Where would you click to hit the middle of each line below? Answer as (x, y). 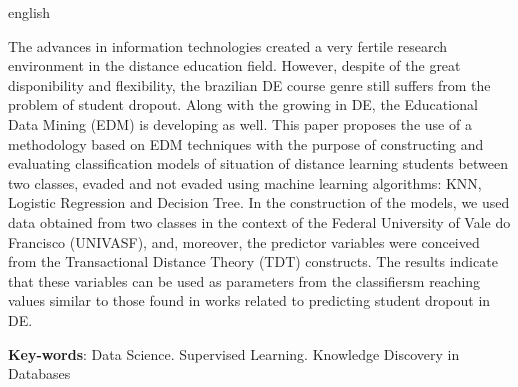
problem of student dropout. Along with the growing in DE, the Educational (243, 104)
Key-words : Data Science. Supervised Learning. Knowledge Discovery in (234, 353)
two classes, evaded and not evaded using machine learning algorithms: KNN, (245, 182)
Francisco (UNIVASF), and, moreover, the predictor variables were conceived (244, 241)
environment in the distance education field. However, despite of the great (234, 65)
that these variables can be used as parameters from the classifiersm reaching (244, 280)
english (29, 12)
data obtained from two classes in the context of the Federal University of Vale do (259, 221)
